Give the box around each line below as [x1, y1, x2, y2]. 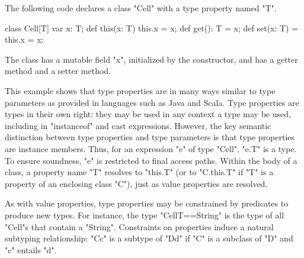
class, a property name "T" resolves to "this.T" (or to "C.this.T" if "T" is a [5, 166, 274, 178]
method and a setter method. [5, 64, 111, 77]
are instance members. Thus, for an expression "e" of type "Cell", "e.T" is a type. [5, 142, 297, 154]
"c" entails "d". [5, 243, 57, 256]
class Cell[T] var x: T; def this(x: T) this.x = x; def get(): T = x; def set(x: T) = [5, 21, 299, 34]
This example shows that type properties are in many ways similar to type [5, 84, 276, 96]
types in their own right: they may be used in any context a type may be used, [5, 108, 291, 120]
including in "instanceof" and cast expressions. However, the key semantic [5, 119, 271, 131]
